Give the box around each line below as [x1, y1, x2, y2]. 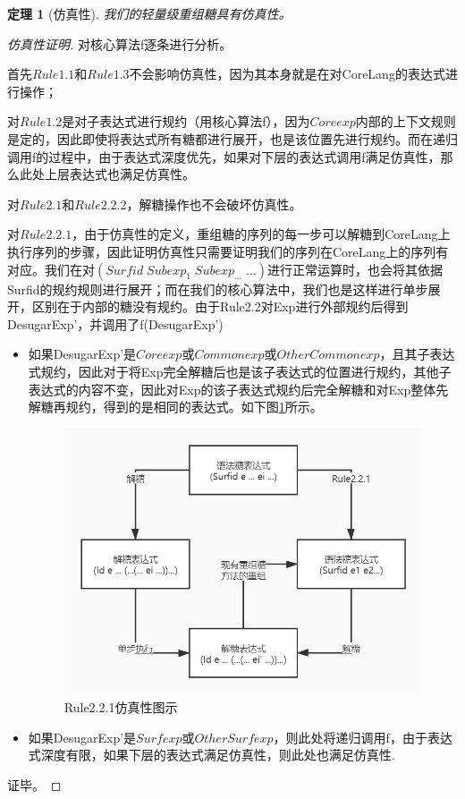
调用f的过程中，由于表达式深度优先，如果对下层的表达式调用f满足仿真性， [7, 147, 441, 166]
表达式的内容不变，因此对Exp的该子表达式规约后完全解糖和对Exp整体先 [28, 379, 449, 398]
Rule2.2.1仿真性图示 [63, 697, 178, 716]
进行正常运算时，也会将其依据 [266, 259, 443, 278]
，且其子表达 [379, 344, 455, 363]
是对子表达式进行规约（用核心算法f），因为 [62, 112, 310, 131]
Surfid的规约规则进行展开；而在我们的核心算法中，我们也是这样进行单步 [7, 279, 428, 298]
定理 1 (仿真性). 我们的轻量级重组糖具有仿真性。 [7, 4, 292, 22]
